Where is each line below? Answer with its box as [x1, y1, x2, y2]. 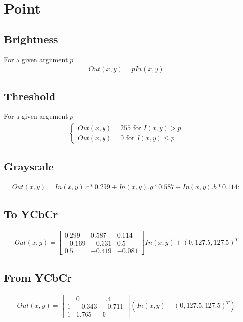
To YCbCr [4, 206, 58, 221]
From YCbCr [4, 269, 72, 284]
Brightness [4, 31, 58, 46]
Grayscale [4, 159, 54, 174]
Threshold [4, 88, 56, 103]
